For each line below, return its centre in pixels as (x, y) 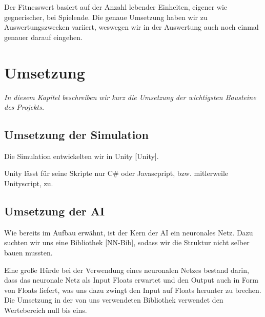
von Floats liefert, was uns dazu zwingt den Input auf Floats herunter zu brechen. (133, 290)
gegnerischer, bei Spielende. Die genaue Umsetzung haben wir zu (106, 17)
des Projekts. (24, 107)
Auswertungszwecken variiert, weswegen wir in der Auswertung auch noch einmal (131, 27)
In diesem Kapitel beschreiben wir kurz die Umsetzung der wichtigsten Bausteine (130, 97)
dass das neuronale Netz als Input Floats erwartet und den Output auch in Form (131, 280)
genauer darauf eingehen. (43, 37)
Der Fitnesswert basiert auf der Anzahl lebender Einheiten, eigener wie (116, 7)
